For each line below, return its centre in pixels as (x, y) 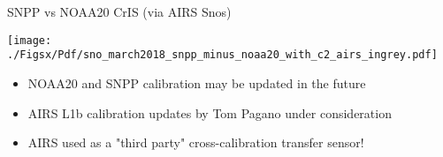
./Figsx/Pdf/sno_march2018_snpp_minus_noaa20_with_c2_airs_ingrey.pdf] (222, 55)
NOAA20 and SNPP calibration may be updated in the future (197, 82)
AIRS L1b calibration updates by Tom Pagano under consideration (210, 112)
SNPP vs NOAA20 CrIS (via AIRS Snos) (119, 11)
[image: (30, 40)
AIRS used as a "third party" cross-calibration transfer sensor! (196, 142)
